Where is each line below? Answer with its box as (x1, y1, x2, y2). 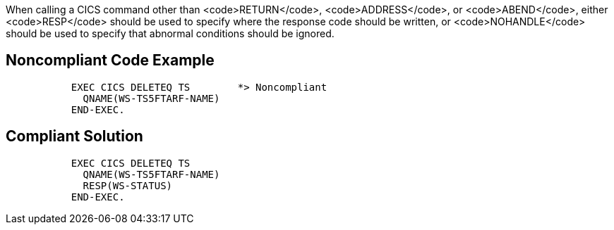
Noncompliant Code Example (6, 51, 215, 70)
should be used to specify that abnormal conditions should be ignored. (6, 27, 335, 39)
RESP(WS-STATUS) (83, 179, 173, 191)
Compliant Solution (6, 127, 143, 146)
